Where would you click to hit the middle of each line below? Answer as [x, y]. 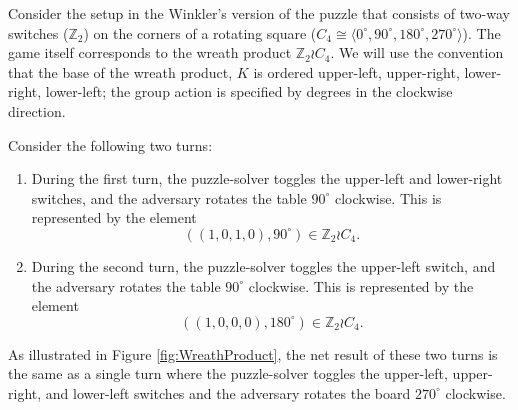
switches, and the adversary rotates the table [169, 197]
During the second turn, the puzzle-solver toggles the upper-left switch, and [263, 265]
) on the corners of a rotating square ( [200, 32]
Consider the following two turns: [110, 144]
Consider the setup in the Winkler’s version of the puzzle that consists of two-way [259, 13]
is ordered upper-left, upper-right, [356, 71]
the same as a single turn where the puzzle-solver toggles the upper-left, [228, 373]
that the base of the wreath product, [120, 71]
